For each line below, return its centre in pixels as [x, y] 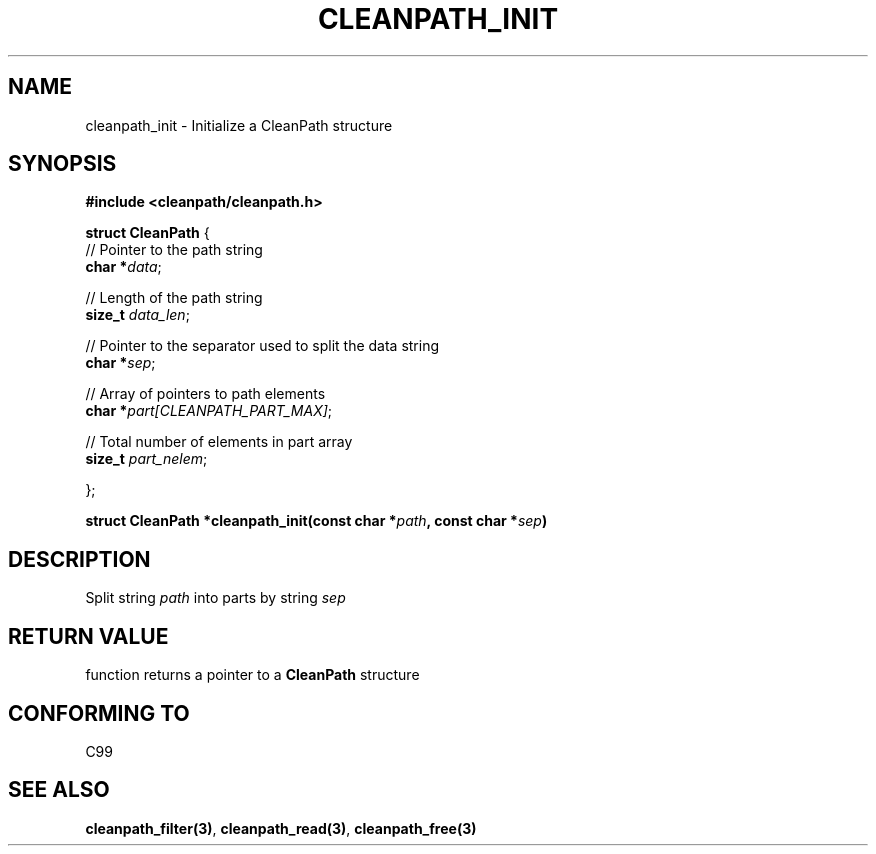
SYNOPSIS [62, 164]
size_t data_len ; [137, 315]
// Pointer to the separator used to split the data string [262, 346]
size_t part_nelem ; [146, 459]
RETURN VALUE [88, 636]
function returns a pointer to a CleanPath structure [252, 675]
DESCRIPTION [79, 559]
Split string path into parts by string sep [215, 598]
